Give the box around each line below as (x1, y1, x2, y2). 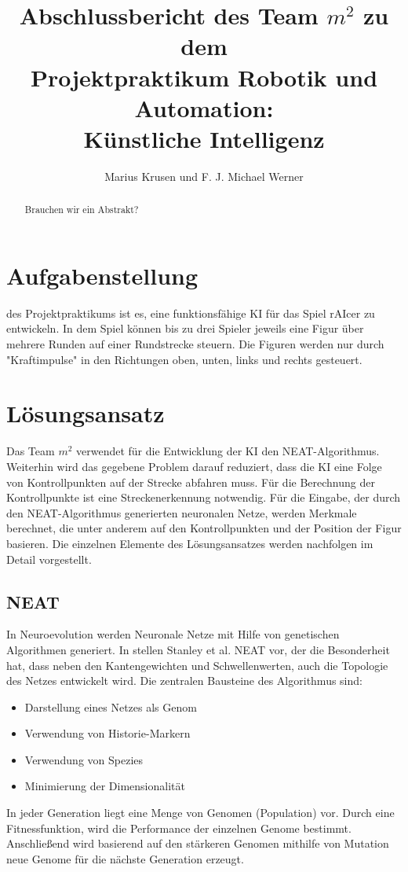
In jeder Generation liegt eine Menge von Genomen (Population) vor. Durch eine (6, 804, 395, 821)
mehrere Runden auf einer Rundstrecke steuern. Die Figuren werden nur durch (6, 336, 384, 352)
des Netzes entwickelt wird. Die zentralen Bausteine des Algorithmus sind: (6, 672, 362, 689)
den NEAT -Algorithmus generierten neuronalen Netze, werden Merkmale (6, 504, 357, 521)
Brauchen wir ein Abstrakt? (24, 203, 139, 216)
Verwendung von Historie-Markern (24, 725, 191, 741)
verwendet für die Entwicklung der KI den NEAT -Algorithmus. (76, 443, 380, 459)
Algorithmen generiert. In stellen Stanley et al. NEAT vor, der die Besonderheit (6, 641, 390, 657)
